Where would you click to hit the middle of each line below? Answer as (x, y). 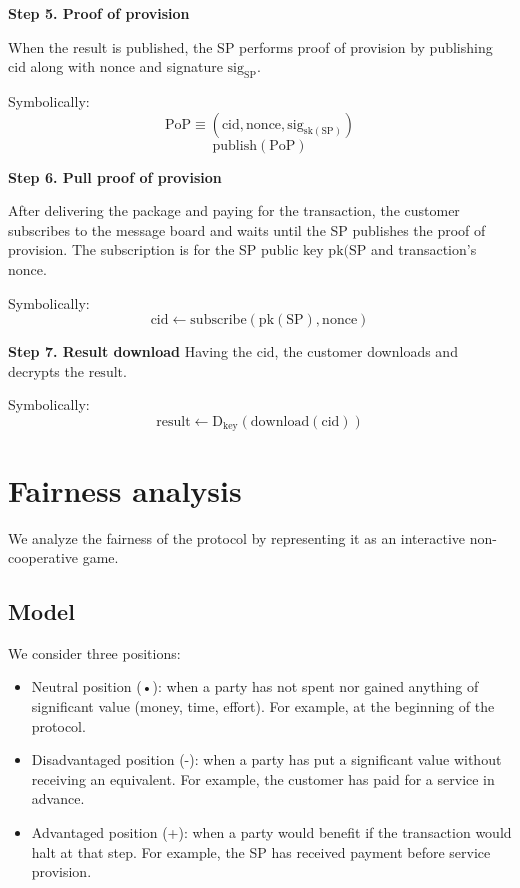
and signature (181, 66)
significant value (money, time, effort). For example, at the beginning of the (263, 706)
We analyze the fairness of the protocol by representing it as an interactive (237, 537)
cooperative (43, 557)
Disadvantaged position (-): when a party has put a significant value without (266, 759)
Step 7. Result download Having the (130, 351)
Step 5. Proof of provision (99, 13)
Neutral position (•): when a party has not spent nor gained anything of (255, 686)
